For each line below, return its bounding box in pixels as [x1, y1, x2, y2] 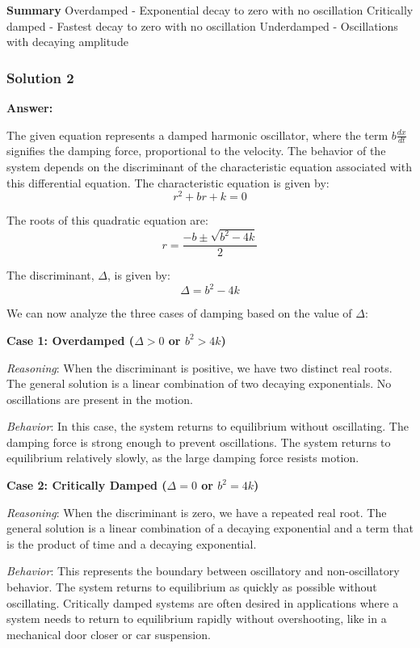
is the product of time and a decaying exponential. [6, 535, 257, 552]
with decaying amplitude [6, 33, 128, 50]
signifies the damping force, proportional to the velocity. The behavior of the [6, 142, 386, 159]
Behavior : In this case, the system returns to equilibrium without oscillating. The [6, 418, 409, 435]
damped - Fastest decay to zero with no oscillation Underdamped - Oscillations [6, 17, 398, 34]
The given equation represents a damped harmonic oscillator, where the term [6, 126, 388, 143]
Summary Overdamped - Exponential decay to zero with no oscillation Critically [6, 2, 414, 18]
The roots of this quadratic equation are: [6, 212, 208, 229]
